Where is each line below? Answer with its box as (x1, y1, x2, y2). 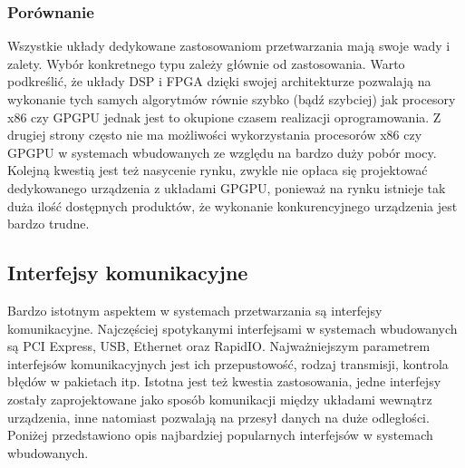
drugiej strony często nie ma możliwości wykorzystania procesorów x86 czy (7, 125, 422, 144)
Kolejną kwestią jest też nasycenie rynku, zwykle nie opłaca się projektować (7, 161, 428, 180)
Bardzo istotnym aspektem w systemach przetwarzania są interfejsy (7, 300, 383, 319)
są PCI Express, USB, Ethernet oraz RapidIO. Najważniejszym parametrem (7, 336, 431, 356)
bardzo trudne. (7, 214, 90, 233)
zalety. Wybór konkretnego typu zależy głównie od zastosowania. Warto (7, 54, 405, 73)
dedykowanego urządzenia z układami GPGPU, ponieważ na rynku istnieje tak (7, 178, 446, 197)
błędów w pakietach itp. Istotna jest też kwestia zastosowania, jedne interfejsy (7, 372, 441, 391)
